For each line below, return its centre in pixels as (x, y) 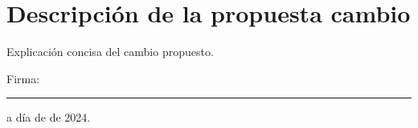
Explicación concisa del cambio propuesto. (110, 52)
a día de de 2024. (49, 117)
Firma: (23, 78)
